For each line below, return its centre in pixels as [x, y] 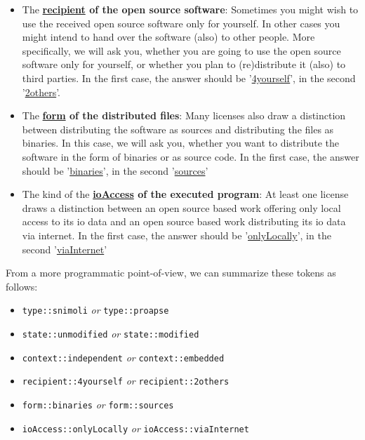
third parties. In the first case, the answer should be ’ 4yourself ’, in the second [189, 78]
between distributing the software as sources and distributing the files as [178, 129]
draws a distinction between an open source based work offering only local [181, 207]
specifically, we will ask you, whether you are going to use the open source [181, 50]
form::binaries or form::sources [98, 404]
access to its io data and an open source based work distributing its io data [184, 221]
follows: [22, 286]
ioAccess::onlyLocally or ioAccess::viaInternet [135, 428]
